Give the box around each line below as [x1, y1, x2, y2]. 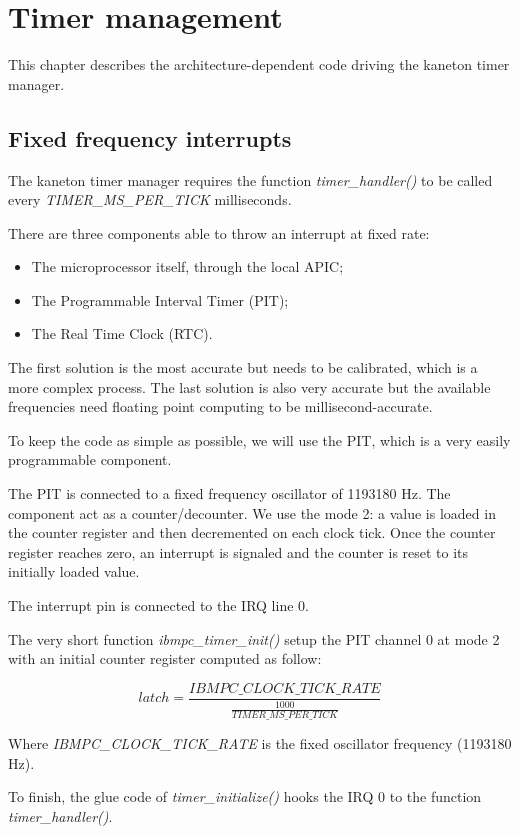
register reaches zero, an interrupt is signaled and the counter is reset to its [8, 541, 469, 562]
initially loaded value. [8, 561, 140, 582]
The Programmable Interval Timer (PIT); [31, 289, 289, 310]
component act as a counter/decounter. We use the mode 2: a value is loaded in [8, 502, 496, 523]
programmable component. [8, 449, 172, 470]
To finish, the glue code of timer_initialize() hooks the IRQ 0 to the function [8, 786, 482, 807]
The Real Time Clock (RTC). [31, 323, 213, 344]
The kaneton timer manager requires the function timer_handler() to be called [8, 169, 493, 190]
